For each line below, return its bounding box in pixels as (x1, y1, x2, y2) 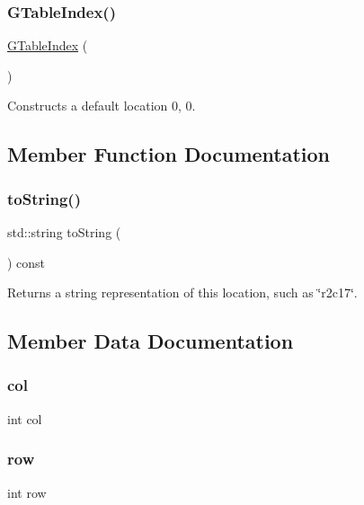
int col (7, 409, 42, 428)
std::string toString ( (7, 223, 121, 241)
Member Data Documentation (7, 327, 294, 355)
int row (7, 483, 47, 501)
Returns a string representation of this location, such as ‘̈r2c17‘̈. (7, 283, 358, 302)
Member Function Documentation (7, 140, 331, 168)
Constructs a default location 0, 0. (7, 96, 196, 115)
